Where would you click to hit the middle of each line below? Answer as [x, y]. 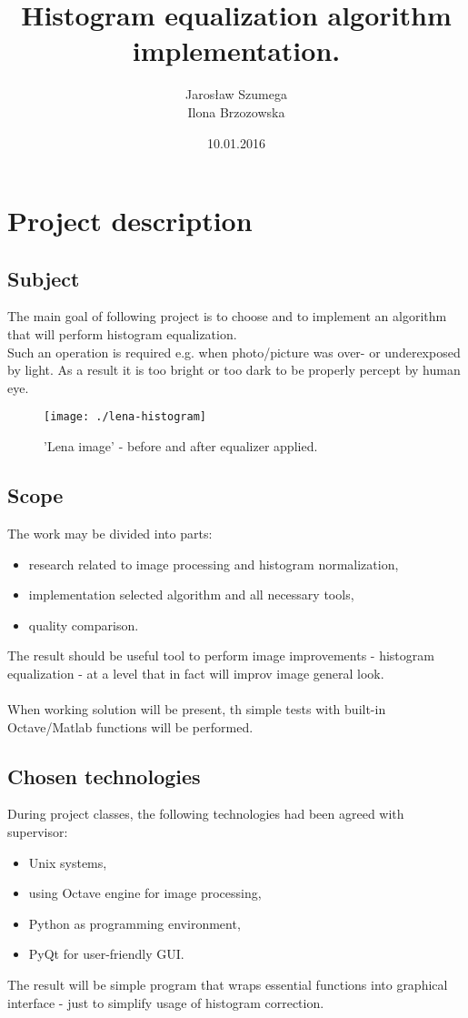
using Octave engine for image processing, [145, 893]
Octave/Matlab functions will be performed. [130, 726]
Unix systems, [68, 862]
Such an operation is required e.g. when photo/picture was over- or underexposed [234, 352]
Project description [130, 221]
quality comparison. [84, 625]
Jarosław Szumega [236, 94]
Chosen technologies [104, 776]
